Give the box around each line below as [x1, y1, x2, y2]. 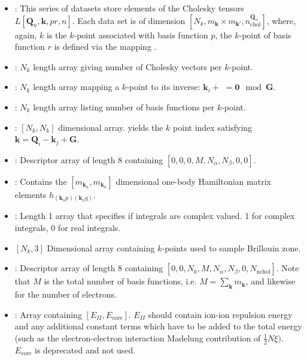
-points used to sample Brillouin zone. [162, 241, 301, 254]
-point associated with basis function [74, 28, 208, 41]
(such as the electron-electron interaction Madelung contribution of [14, 331, 261, 344]
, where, [266, 14, 296, 26]
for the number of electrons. [14, 288, 117, 301]
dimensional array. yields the [58, 121, 163, 133]
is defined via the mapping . [54, 40, 157, 53]
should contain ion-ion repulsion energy [148, 308, 293, 320]
